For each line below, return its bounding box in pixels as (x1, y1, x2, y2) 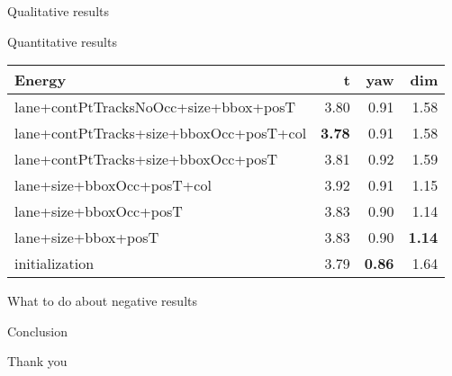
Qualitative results (7, 2, 109, 20)
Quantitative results (7, 31, 117, 50)
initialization (14, 253, 95, 274)
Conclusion (7, 321, 68, 340)
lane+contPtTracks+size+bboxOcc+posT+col (14, 122, 307, 144)
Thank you (7, 352, 68, 371)
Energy (14, 69, 67, 91)
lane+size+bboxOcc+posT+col (14, 175, 212, 196)
